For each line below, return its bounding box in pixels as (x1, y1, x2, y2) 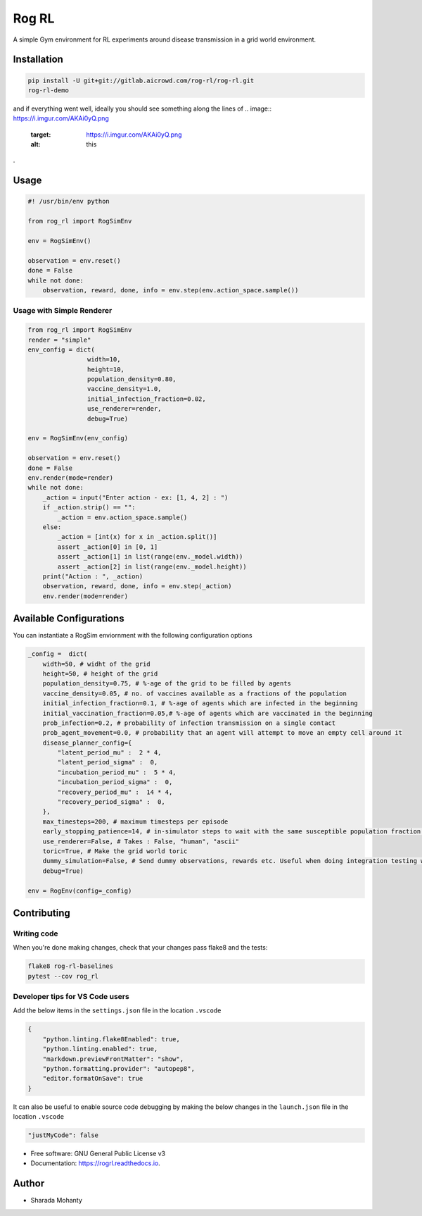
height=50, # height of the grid (42, 669, 158, 678)
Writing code (13, 929, 59, 938)
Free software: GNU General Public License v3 (30, 1149, 166, 1158)
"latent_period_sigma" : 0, (57, 758, 158, 767)
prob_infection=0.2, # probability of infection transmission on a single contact (42, 719, 336, 727)
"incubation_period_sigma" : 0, (57, 778, 173, 786)
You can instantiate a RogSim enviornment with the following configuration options (13, 631, 252, 640)
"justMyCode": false (27, 1131, 98, 1139)
